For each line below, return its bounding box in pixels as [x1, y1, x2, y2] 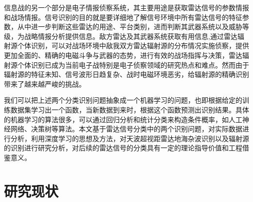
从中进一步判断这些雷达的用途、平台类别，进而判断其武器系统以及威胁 [17, 21, 242, 32]
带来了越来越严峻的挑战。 [4, 78, 86, 89]
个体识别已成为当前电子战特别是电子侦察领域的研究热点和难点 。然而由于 [17, 59, 249, 70]
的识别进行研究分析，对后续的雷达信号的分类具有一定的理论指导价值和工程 [4, 143, 242, 153]
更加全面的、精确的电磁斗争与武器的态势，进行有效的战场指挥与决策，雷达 [4, 50, 242, 60]
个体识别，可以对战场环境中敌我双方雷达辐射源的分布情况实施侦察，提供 [17, 40, 249, 51]
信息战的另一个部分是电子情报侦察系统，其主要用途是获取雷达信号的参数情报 [4, 2, 249, 12]
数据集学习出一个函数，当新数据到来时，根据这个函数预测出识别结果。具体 [10, 104, 249, 114]
